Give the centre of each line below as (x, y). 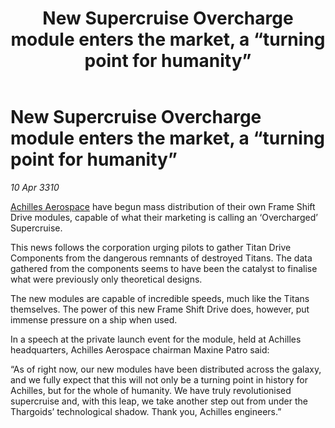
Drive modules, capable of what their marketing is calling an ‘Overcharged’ (164, 217)
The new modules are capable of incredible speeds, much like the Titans (160, 298)
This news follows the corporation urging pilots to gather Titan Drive (151, 247)
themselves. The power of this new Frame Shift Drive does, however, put (160, 309)
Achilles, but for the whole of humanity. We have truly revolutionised (151, 390)
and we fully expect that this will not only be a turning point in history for (159, 379)
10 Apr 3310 (35, 187)
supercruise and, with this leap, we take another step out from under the (159, 401)
